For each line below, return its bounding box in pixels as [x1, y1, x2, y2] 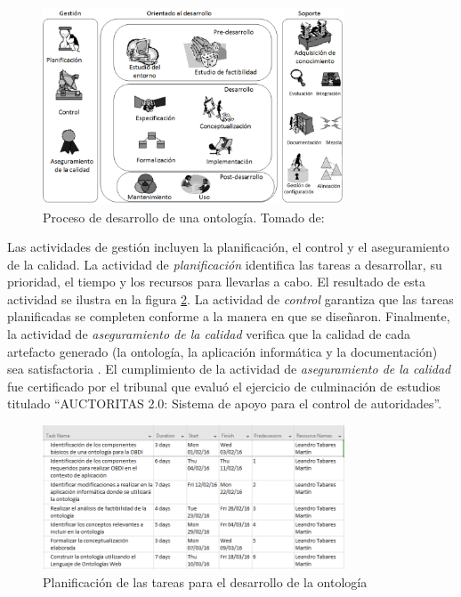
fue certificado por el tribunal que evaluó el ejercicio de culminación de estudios [7, 376, 441, 395]
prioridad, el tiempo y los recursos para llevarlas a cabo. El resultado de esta [7, 272, 425, 291]
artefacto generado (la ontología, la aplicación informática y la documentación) [7, 342, 438, 360]
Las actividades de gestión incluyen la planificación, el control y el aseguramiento [7, 238, 449, 256]
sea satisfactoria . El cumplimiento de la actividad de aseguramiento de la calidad [7, 359, 451, 378]
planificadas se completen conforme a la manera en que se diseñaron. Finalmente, [7, 307, 450, 326]
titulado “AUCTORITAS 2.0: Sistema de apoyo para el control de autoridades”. [7, 394, 442, 413]
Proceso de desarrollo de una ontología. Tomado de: [43, 207, 325, 226]
